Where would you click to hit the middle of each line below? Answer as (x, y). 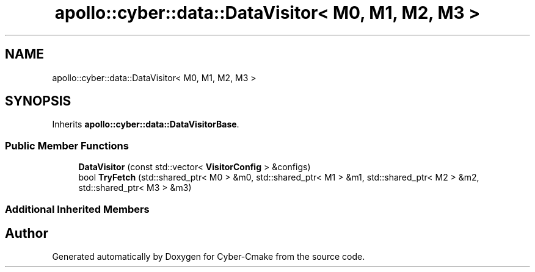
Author (27, 233)
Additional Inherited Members (77, 209)
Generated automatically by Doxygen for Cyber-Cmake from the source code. (209, 257)
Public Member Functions (67, 145)
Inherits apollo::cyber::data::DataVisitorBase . (146, 124)
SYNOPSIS (38, 101)
